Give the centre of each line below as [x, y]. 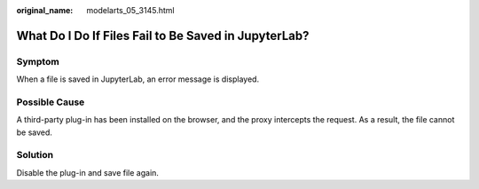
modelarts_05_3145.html [130, 10]
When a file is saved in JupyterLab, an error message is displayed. [138, 79]
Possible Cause [51, 102]
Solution [35, 155]
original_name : [45, 10]
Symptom [38, 61]
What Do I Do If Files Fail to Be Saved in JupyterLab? [163, 35]
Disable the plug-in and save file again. [88, 172]
